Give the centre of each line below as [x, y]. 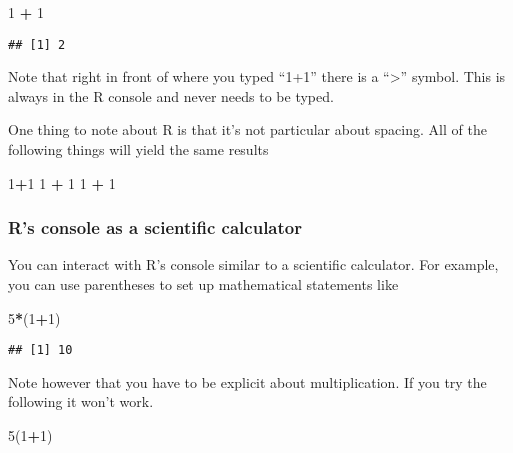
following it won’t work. [81, 401]
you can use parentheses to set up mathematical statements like [203, 284]
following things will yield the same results [138, 149]
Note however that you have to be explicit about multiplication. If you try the [247, 381]
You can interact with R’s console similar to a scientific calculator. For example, [253, 264]
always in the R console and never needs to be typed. [171, 95]
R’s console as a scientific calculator [155, 227]
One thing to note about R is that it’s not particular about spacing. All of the [247, 129]
